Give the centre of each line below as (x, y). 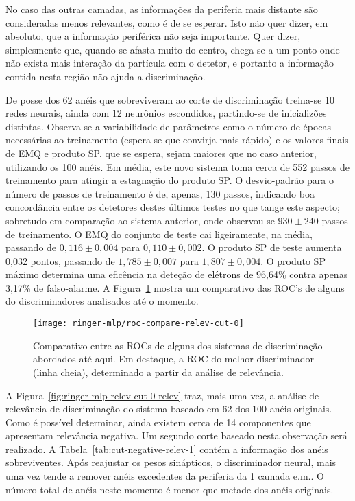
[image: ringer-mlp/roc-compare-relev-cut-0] (138, 324)
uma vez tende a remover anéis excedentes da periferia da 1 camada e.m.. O (165, 476)
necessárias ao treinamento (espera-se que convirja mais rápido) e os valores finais (177, 140)
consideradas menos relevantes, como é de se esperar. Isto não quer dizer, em (167, 22)
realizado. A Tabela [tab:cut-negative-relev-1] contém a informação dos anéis (167, 448)
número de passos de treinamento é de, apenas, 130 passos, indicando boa (160, 193)
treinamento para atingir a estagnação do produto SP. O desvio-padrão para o (170, 180)
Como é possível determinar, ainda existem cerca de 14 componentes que (158, 422)
